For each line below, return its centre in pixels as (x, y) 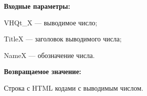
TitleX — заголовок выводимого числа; (63, 39)
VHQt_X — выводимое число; (51, 22)
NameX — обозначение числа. (49, 55)
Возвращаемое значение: (43, 71)
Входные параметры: (37, 6)
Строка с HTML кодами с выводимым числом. (74, 87)
